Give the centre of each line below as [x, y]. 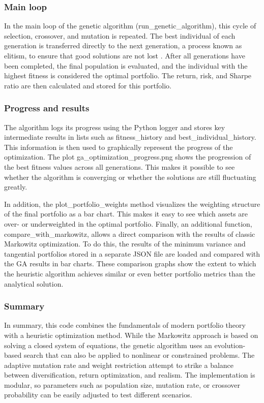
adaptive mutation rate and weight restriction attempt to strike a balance [119, 365]
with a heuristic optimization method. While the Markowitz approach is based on [131, 335]
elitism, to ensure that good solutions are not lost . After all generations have [125, 55]
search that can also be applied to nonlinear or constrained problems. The [139, 355]
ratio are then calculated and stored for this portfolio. [88, 85]
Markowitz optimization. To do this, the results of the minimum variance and [125, 244]
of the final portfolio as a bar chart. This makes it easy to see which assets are [126, 214]
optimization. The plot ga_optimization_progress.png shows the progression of [128, 157]
